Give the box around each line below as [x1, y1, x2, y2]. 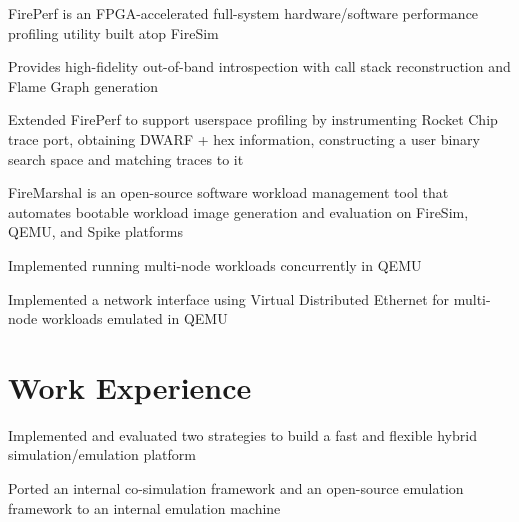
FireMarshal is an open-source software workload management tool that [8, 182, 449, 203]
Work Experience [8, 366, 252, 407]
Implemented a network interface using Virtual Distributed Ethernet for [8, 288, 450, 309]
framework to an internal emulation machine [8, 497, 281, 518]
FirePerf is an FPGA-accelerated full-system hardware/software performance [8, 3, 479, 23]
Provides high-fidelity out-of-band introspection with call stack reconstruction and [8, 56, 511, 77]
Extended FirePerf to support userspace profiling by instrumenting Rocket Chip [8, 109, 498, 130]
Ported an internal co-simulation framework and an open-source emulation [8, 478, 464, 499]
